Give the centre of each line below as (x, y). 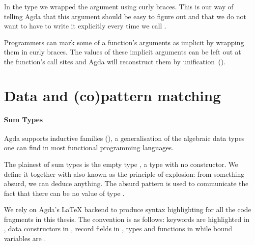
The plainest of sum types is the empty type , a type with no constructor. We (121, 164)
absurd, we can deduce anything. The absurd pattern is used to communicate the (126, 183)
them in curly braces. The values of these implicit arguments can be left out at (123, 52)
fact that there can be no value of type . (64, 193)
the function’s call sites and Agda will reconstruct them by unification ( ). (115, 61)
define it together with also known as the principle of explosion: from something (124, 174)
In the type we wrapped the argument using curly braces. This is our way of (119, 6)
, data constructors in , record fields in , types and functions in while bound (118, 229)
